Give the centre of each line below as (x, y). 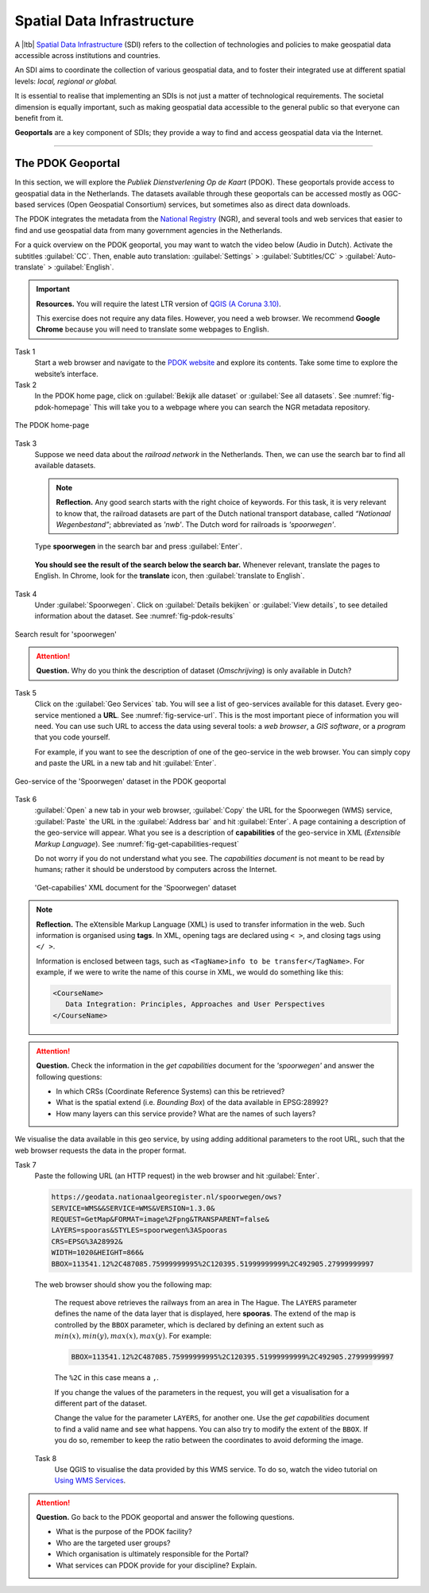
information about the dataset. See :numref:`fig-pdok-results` (135, 616)
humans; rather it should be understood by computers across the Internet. (156, 870)
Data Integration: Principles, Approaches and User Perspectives (195, 1004)
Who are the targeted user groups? (113, 1543)
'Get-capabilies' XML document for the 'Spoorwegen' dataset (135, 887)
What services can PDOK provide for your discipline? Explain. (157, 1565)
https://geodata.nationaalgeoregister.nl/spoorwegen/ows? (166, 1197)
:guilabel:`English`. (84, 267)
